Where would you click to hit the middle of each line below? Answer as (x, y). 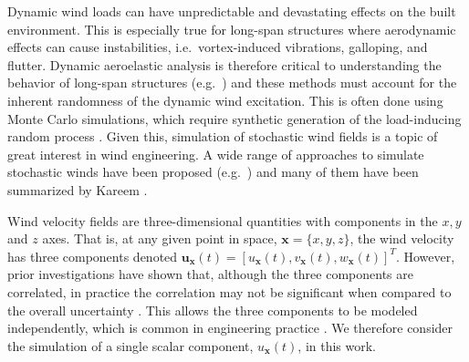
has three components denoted (93, 256)
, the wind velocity (402, 238)
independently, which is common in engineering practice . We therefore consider (230, 328)
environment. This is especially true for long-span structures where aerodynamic (232, 29)
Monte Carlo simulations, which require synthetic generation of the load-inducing (234, 118)
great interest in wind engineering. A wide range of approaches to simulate (216, 154)
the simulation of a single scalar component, (130, 345)
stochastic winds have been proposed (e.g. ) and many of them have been (213, 172)
